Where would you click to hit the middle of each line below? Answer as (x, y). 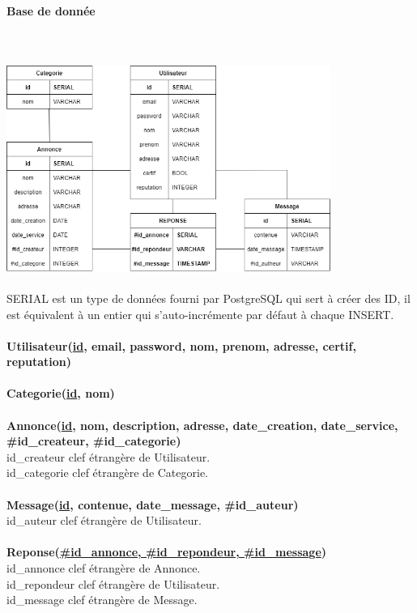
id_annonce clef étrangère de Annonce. (104, 568)
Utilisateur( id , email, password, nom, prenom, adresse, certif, (181, 345)
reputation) (39, 362)
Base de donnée (51, 10)
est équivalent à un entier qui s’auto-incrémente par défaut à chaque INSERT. (200, 314)
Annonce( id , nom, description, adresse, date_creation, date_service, (202, 425)
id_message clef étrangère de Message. (102, 600)
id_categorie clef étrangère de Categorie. (108, 473)
